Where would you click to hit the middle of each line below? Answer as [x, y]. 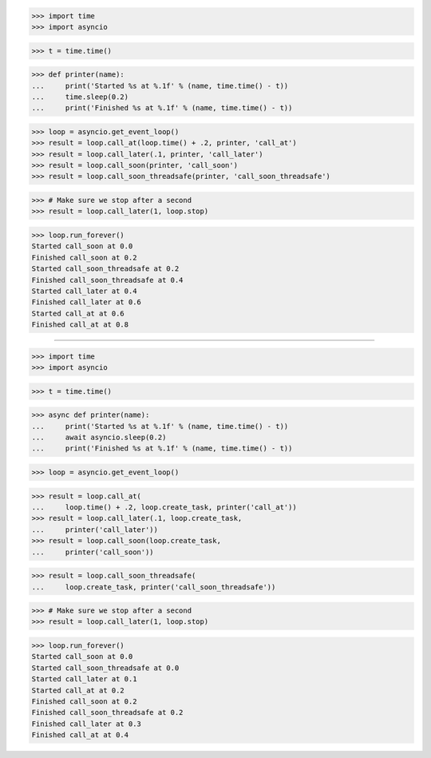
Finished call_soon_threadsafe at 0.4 [107, 280]
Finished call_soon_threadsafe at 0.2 [107, 712]
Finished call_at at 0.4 [80, 735]
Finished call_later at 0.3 [86, 724]
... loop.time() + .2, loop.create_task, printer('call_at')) [164, 507]
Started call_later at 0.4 [84, 291]
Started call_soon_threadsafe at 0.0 [105, 668]
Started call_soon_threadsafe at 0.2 [105, 269]
